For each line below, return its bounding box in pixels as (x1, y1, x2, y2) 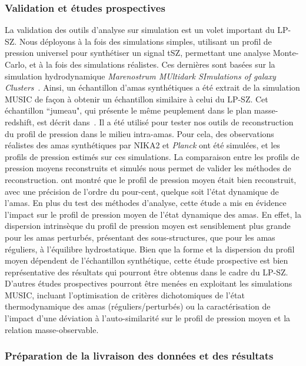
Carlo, (5, 58, 27, 70)
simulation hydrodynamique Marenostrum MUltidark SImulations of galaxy (5, 69, 276, 82)
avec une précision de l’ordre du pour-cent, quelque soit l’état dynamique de (5, 185, 279, 197)
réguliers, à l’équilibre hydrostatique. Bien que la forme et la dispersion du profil (5, 242, 295, 255)
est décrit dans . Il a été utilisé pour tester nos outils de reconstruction (36, 115, 294, 128)
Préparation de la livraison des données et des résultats (5, 348, 274, 363)
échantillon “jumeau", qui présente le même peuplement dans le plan (5, 104, 252, 117)
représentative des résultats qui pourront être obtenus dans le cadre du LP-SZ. (5, 265, 288, 278)
